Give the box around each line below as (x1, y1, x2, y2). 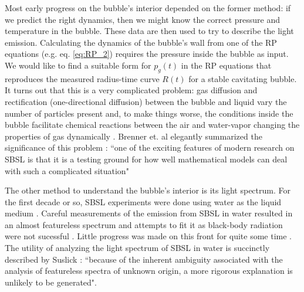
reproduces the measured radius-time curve (5, 72, 160, 84)
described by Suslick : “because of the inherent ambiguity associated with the (5, 253, 283, 265)
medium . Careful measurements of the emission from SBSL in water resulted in (5, 207, 293, 219)
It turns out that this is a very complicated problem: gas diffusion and (5, 84, 258, 96)
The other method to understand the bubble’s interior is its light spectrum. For (5, 184, 291, 196)
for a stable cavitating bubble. (188, 72, 297, 84)
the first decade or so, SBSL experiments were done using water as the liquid (5, 195, 282, 208)
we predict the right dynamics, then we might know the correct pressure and (5, 13, 281, 25)
